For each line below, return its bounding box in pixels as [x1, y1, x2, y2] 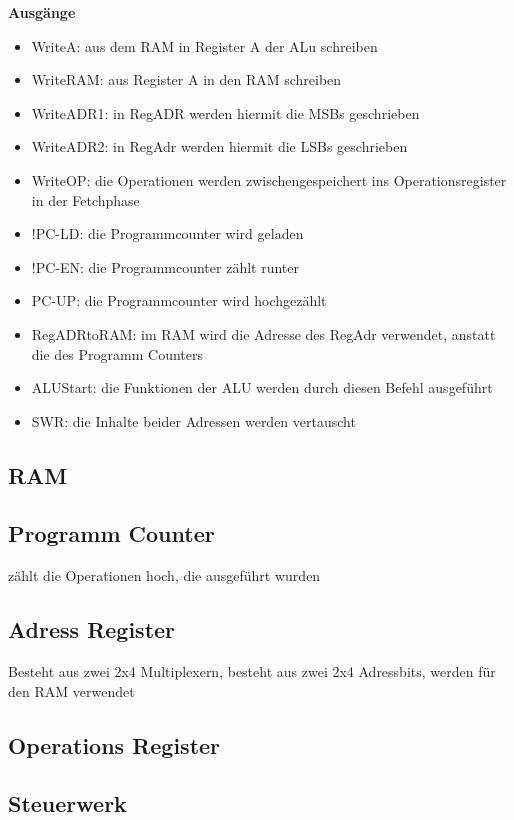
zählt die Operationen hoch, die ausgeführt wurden [8, 565, 321, 586]
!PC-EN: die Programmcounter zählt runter [31, 256, 299, 277]
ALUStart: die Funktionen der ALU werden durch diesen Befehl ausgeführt [31, 377, 493, 398]
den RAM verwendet [8, 680, 135, 701]
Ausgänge [8, 2, 76, 22]
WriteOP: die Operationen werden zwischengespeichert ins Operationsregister [31, 169, 507, 190]
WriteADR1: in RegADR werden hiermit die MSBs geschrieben [31, 102, 420, 123]
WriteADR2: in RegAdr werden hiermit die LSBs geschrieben [31, 136, 408, 157]
